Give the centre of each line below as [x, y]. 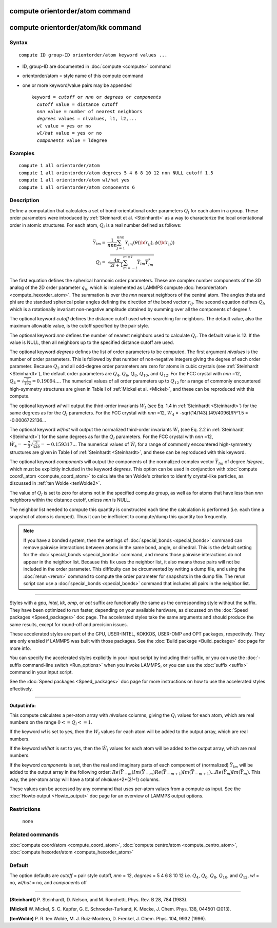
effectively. [21, 688]
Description [24, 201]
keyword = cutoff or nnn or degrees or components [96, 97]
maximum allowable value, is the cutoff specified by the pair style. [79, 326]
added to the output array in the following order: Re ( [65, 772]
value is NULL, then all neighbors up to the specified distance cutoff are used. [92, 342]
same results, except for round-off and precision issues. [69, 624]
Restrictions [25, 809]
